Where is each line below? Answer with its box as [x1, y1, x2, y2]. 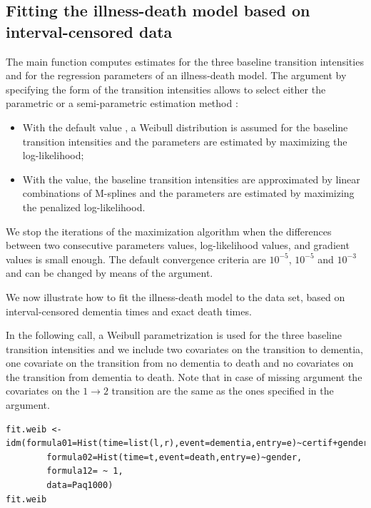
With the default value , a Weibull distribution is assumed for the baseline [22, 119, 348, 134]
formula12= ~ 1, [46, 466, 123, 477]
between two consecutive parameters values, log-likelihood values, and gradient [6, 238, 350, 253]
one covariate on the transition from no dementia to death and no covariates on [6, 355, 354, 370]
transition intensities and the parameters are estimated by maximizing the [22, 133, 347, 148]
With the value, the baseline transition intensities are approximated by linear [22, 171, 360, 186]
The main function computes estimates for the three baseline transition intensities [6, 54, 364, 68]
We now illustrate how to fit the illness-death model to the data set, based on [6, 289, 345, 304]
